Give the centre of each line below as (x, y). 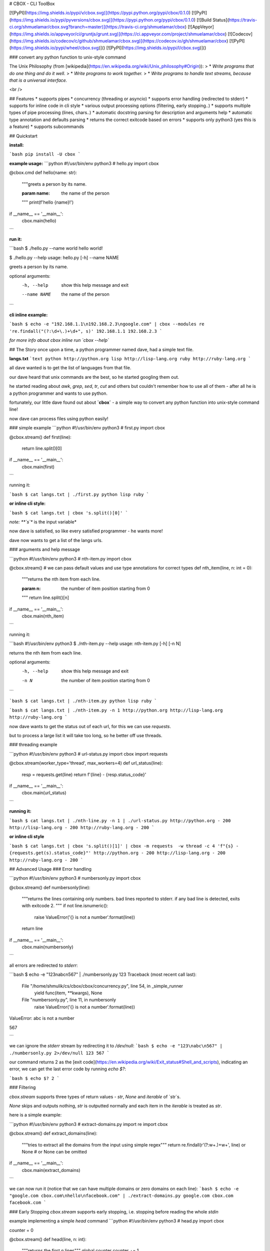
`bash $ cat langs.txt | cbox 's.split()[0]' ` (69, 513)
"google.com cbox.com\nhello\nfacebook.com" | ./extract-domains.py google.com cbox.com (121, 1195)
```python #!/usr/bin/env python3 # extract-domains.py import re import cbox (88, 1124)
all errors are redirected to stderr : (43, 965)
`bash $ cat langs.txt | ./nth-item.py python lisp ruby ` (83, 701)
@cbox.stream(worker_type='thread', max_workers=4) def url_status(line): (86, 763)
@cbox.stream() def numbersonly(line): (50, 887)
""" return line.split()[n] (45, 597)
